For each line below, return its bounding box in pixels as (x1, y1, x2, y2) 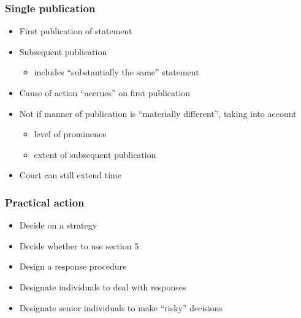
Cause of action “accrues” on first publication (19, 86, 191, 99)
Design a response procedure (19, 260, 127, 273)
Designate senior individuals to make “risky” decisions (19, 301, 223, 314)
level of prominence (34, 127, 107, 140)
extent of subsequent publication (34, 148, 156, 161)
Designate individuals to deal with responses (19, 280, 186, 293)
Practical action (5, 194, 85, 210)
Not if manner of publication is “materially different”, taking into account (19, 107, 297, 119)
